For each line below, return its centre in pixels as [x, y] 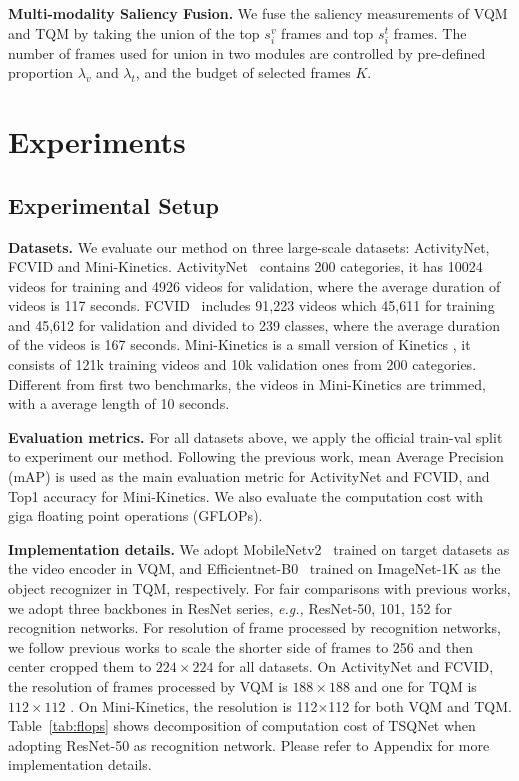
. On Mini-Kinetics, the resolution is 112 [194, 705]
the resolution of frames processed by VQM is [148, 685]
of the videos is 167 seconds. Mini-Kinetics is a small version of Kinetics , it [239, 344]
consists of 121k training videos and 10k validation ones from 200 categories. [242, 364]
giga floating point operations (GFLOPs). [135, 515]
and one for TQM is [415, 685]
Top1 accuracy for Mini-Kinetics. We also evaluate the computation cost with [246, 495]
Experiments [97, 141]
